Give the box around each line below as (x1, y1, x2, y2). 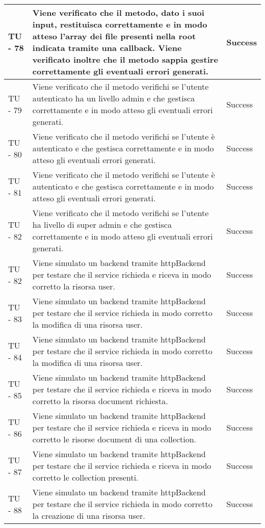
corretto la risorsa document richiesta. (32, 395, 168, 407)
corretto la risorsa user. (32, 280, 116, 292)
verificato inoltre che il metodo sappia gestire (32, 54, 218, 65)
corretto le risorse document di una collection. (32, 433, 197, 445)
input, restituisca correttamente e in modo (32, 18, 207, 30)
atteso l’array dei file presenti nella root (32, 30, 196, 42)
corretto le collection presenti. (32, 471, 139, 483)
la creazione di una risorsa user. (32, 510, 145, 521)
